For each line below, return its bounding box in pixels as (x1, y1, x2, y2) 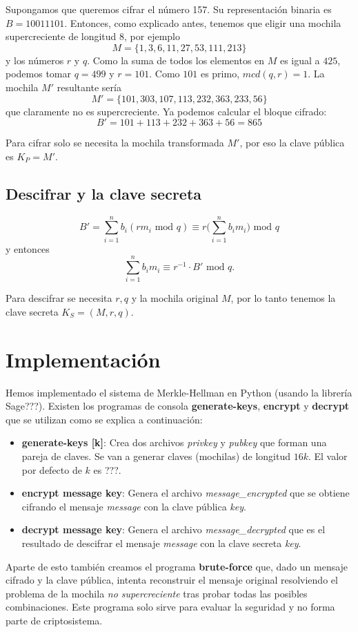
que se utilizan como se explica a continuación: (6, 412, 203, 426)
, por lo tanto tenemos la (230, 291, 336, 305)
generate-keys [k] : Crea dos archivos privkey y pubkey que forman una (21, 435, 327, 450)
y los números (6, 52, 64, 67)
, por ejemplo (124, 29, 180, 44)
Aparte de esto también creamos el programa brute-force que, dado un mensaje (6, 559, 348, 573)
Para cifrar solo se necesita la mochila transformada (6, 135, 224, 150)
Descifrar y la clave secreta (6, 182, 202, 204)
